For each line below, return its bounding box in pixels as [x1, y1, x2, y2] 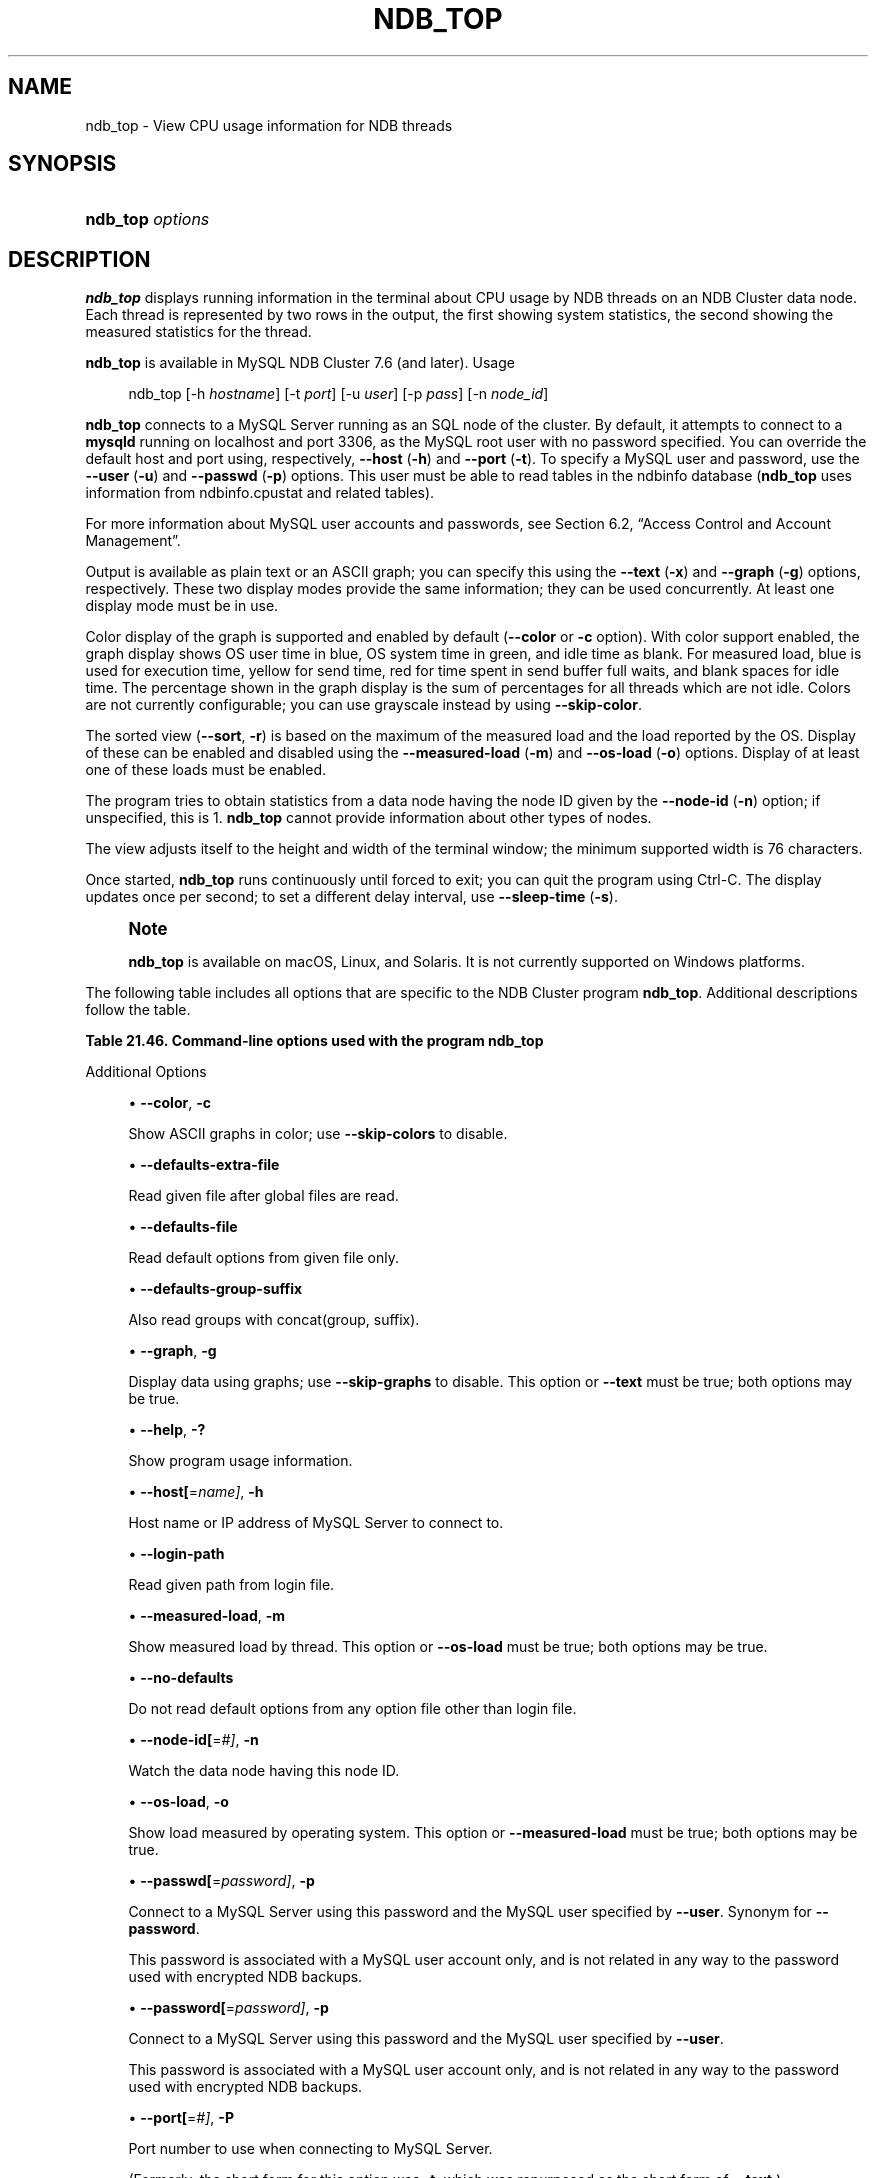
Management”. [85, 532, 181, 550]
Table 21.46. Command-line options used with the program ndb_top [85, 1032, 544, 1050]
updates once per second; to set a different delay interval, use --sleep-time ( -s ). [85, 888, 618, 906]
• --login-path [128, 1545, 225, 1563]
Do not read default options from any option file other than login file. [128, 1700, 577, 1718]
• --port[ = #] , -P [128, 2109, 234, 2127]
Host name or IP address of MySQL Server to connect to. [128, 1514, 504, 1532]
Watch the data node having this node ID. [128, 1762, 400, 1780]
